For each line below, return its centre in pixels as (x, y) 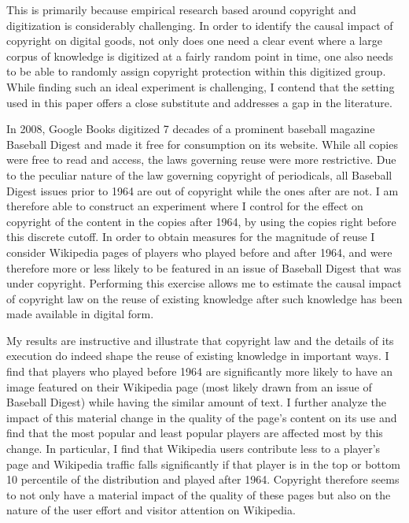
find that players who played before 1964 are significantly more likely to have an (200, 371)
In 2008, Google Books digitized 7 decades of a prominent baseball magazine (191, 129)
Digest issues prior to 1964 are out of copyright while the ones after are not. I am (203, 190)
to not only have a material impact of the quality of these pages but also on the (199, 494)
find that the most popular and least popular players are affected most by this (195, 433)
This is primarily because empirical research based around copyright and (181, 9)
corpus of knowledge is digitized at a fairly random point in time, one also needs (200, 56)
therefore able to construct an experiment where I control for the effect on (185, 206)
